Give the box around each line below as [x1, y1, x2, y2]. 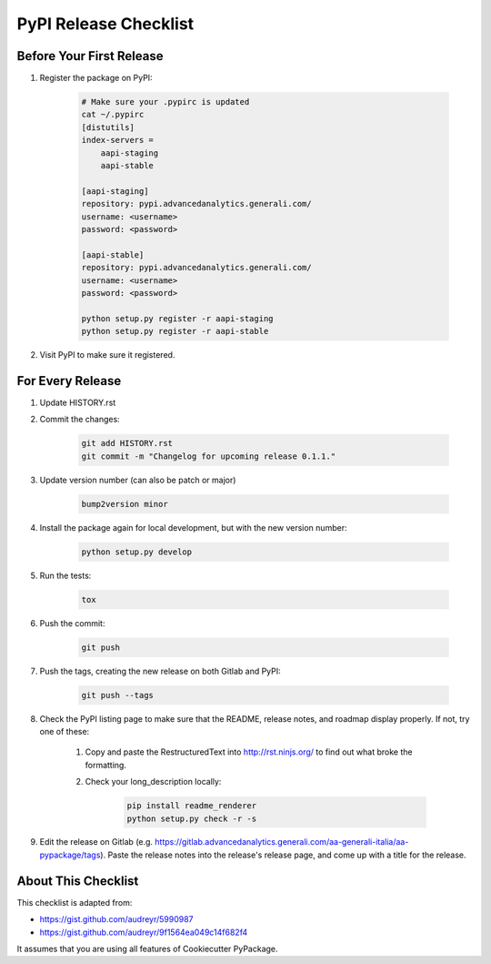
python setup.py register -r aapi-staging [81, 313, 274, 323]
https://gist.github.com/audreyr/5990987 [39, 914, 195, 925]
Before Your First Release [16, 48, 164, 64]
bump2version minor [81, 499, 168, 509]
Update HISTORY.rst [39, 397, 116, 408]
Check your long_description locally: [85, 776, 222, 787]
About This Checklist [16, 873, 139, 888]
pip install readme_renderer [126, 801, 257, 811]
